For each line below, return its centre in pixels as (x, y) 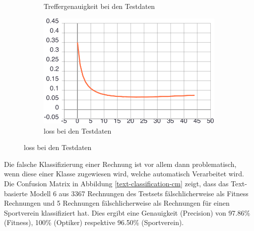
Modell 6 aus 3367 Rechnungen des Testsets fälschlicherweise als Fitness (139, 193)
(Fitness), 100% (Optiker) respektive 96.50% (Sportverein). (94, 222)
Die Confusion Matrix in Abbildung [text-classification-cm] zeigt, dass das (116, 184)
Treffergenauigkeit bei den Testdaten (99, 6)
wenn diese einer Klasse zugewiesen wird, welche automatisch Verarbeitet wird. (124, 174)
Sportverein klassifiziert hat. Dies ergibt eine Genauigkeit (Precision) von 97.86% (127, 212)
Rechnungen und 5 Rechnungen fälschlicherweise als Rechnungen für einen (117, 203)
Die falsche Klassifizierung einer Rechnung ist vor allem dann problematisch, (120, 164)
